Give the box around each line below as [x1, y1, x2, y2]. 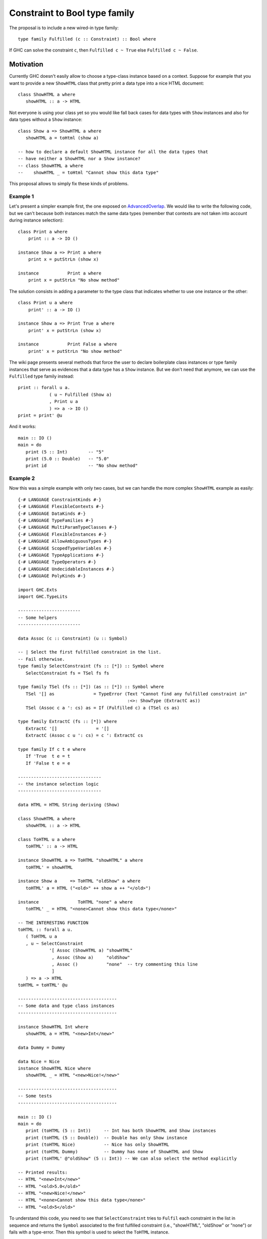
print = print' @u [18, 413, 63, 418]
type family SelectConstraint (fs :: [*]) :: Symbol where [18, 663, 164, 669]
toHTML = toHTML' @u [18, 982, 68, 988]
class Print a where [18, 228, 68, 234]
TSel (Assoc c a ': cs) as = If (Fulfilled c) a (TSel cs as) [25, 705, 180, 711]
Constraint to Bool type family [9, 7, 134, 18]
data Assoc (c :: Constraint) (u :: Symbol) [18, 635, 128, 641]
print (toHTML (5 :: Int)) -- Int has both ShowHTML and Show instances [25, 1128, 216, 1133]
